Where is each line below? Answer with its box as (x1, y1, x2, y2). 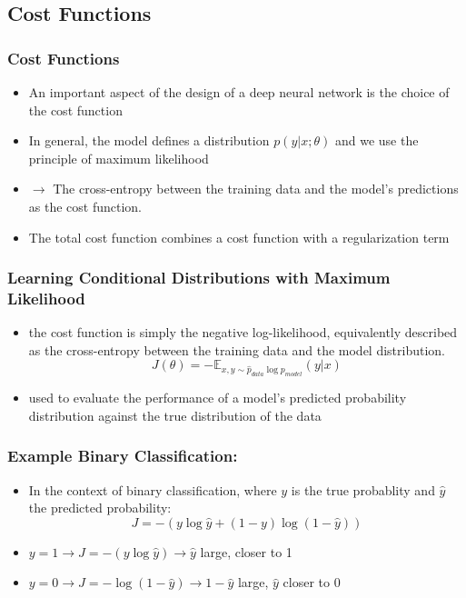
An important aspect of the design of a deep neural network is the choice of (28, 83, 450, 101)
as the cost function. (28, 196, 143, 215)
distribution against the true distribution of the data (28, 405, 322, 424)
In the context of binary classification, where (28, 480, 277, 499)
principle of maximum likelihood (28, 148, 209, 167)
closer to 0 (283, 573, 341, 592)
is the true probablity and (291, 480, 435, 499)
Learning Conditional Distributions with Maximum (7, 266, 391, 289)
